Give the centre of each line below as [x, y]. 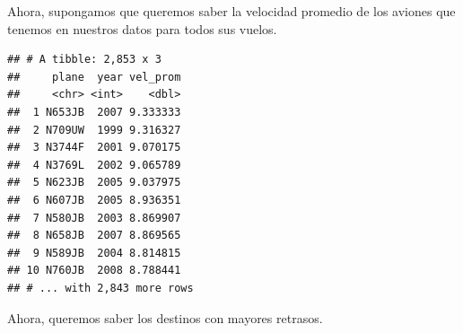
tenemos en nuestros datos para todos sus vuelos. [142, 28]
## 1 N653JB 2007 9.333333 [94, 112]
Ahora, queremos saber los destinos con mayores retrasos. [165, 317]
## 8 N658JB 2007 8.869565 [94, 236]
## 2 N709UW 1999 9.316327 [94, 130]
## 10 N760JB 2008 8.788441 [94, 271]
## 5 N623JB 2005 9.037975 [94, 183]
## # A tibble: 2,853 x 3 [84, 60]
